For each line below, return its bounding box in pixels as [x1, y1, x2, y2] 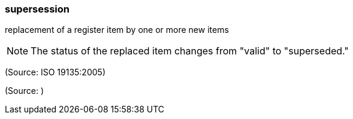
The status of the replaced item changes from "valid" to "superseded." [31, 45, 349, 57]
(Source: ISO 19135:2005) [5, 67, 105, 78]
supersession [5, 3, 70, 15]
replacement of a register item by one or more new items [5, 25, 229, 35]
